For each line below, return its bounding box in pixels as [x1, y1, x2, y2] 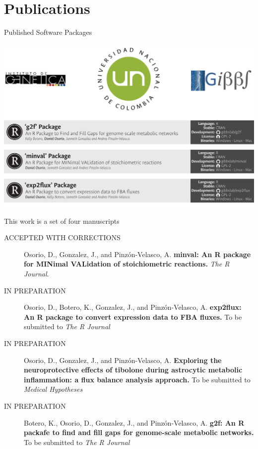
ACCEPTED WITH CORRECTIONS [4, 232, 121, 243]
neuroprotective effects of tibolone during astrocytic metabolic [24, 364, 243, 375]
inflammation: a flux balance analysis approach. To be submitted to [24, 374, 251, 384]
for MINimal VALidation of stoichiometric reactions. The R [24, 259, 230, 269]
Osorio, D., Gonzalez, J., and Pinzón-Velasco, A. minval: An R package [24, 249, 251, 259]
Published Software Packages [4, 27, 92, 37]
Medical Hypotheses [24, 384, 83, 394]
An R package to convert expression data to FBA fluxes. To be [24, 311, 242, 322]
